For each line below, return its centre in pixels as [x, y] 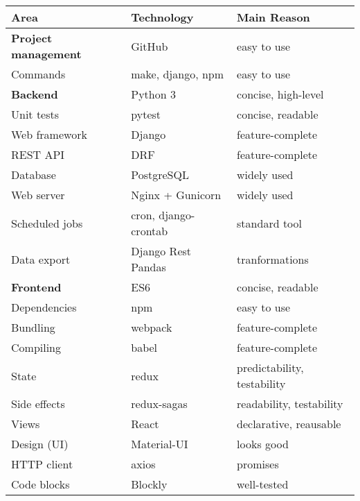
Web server [38, 195]
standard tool [269, 223]
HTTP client [42, 464]
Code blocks [40, 484]
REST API [38, 154]
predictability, [270, 367]
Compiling [36, 347]
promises [258, 464]
